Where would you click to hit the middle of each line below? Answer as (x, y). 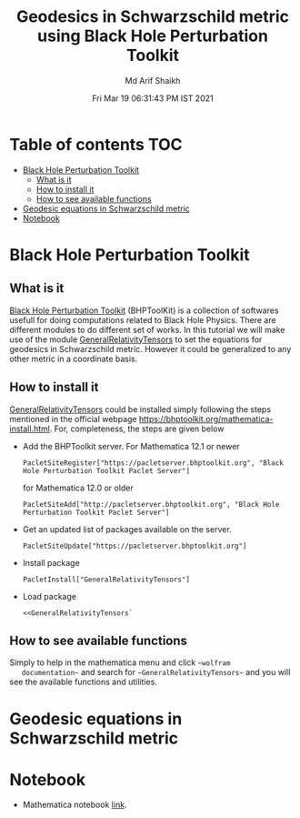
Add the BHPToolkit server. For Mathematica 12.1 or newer (131, 446)
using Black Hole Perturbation (153, 36)
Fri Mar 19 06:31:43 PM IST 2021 (153, 98)
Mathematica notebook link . (75, 805)
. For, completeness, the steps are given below (137, 429)
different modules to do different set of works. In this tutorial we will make (147, 329)
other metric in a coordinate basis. (74, 359)
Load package (50, 596)
